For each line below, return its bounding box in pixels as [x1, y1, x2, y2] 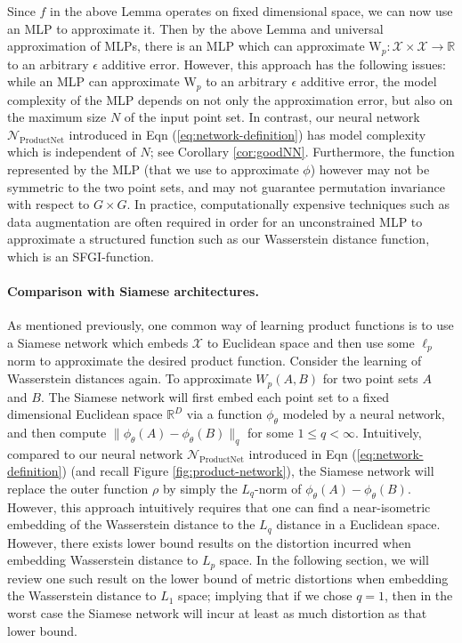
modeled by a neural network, [282, 405, 445, 423]
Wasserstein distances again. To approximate [7, 369, 252, 388]
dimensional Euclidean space [7, 405, 163, 423]
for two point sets [322, 369, 418, 388]
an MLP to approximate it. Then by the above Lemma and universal [7, 19, 384, 37]
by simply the [162, 478, 238, 497]
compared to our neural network [7, 444, 183, 462]
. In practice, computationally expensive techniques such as [126, 195, 450, 213]
